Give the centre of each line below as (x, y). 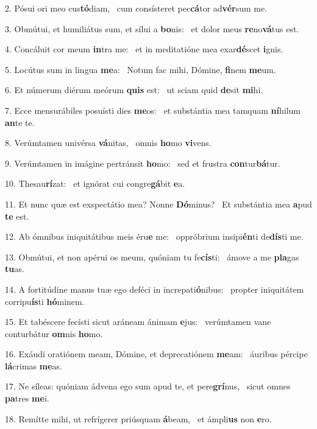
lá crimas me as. (34, 365)
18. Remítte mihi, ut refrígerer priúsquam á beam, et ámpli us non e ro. (138, 418)
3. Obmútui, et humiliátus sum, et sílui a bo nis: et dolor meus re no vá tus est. (152, 28)
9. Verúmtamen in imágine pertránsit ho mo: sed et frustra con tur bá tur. (143, 163)
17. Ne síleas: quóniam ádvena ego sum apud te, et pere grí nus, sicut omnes (148, 386)
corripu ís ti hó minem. (45, 301)
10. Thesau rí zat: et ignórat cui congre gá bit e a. (95, 183)
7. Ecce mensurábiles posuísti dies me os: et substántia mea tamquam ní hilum (153, 110)
